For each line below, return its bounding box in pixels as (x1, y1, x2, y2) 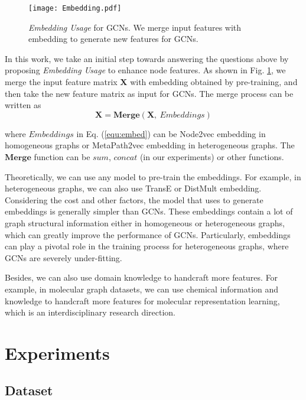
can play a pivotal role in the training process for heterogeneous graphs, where (5, 240, 289, 252)
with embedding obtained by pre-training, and (130, 76, 298, 88)
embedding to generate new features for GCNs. (28, 32, 198, 45)
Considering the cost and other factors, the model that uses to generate (5, 193, 263, 206)
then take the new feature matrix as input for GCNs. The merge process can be (5, 87, 294, 99)
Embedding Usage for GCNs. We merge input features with (28, 21, 242, 33)
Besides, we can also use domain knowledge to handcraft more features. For (5, 271, 278, 284)
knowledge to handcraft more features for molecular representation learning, (5, 294, 280, 307)
